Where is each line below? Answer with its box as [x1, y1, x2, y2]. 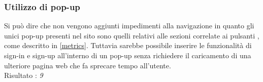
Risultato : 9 [4, 70, 43, 80]
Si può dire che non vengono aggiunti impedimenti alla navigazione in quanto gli [4, 20, 254, 31]
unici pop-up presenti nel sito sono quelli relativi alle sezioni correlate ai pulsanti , [4, 30, 259, 40]
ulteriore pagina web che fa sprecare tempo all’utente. [4, 60, 171, 70]
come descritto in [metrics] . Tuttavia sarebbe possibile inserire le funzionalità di [4, 40, 252, 51]
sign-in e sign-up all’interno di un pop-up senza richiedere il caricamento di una [4, 50, 251, 60]
